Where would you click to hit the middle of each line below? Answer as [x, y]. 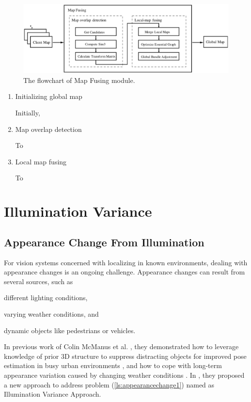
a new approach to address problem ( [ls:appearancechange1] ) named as [109, 384]
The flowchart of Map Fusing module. [79, 80]
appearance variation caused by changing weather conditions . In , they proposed [124, 375]
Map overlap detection [48, 129]
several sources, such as [39, 281]
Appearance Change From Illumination [104, 242]
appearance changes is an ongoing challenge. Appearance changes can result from [125, 272]
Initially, [28, 113]
